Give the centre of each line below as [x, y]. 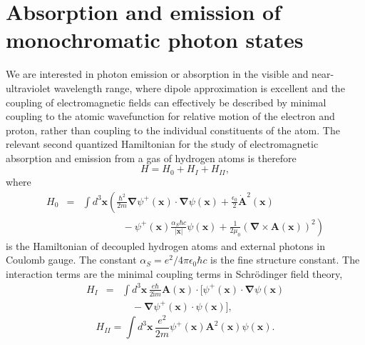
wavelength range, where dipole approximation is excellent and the [199, 87]
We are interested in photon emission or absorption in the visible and [157, 74]
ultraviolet [29, 87]
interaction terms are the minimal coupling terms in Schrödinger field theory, [174, 273]
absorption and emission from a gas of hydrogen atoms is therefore [151, 157]
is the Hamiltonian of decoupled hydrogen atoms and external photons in [165, 245]
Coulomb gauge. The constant [71, 260]
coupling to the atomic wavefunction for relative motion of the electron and [170, 116]
